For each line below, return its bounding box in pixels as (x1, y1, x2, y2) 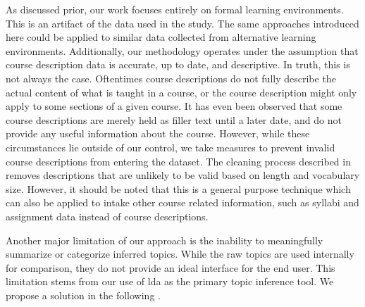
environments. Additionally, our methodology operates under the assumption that (6, 43, 359, 58)
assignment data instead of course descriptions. (6, 208, 209, 223)
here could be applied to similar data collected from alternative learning (6, 30, 316, 44)
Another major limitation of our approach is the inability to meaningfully (6, 232, 323, 247)
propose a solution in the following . (6, 287, 161, 302)
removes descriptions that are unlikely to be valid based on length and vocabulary (6, 168, 360, 182)
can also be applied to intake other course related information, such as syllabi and (6, 195, 359, 210)
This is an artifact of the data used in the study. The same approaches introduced (6, 15, 359, 30)
